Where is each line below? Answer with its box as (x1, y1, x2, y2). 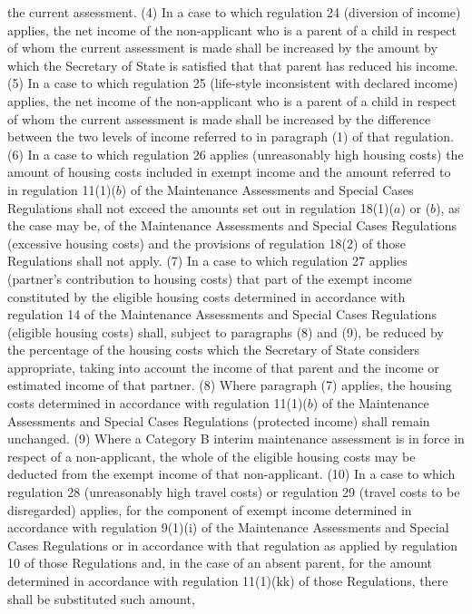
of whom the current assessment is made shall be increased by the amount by (7, 38, 438, 57)
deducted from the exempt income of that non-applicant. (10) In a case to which (7, 464, 456, 483)
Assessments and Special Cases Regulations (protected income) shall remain (7, 411, 430, 430)
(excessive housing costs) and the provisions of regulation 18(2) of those (7, 233, 406, 252)
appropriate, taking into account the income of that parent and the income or (7, 357, 439, 376)
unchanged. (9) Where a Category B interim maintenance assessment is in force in (7, 429, 465, 448)
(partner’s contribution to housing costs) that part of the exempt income (7, 268, 412, 288)
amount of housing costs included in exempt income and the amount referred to (7, 162, 451, 181)
